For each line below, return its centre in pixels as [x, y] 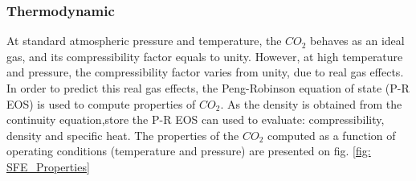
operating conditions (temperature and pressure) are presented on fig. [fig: [189, 151]
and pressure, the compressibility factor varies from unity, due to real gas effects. [205, 72]
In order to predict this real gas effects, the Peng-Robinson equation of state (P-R [208, 88]
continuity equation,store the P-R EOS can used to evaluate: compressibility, [196, 119]
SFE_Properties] [48, 166]
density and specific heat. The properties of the [123, 135]
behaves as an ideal [357, 41]
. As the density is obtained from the [311, 103]
